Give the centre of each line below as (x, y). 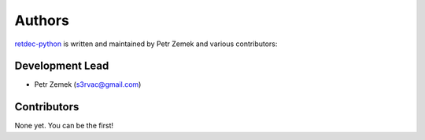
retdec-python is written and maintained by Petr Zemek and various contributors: (146, 44)
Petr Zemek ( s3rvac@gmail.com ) (88, 84)
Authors (42, 20)
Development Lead (62, 66)
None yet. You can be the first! (64, 126)
